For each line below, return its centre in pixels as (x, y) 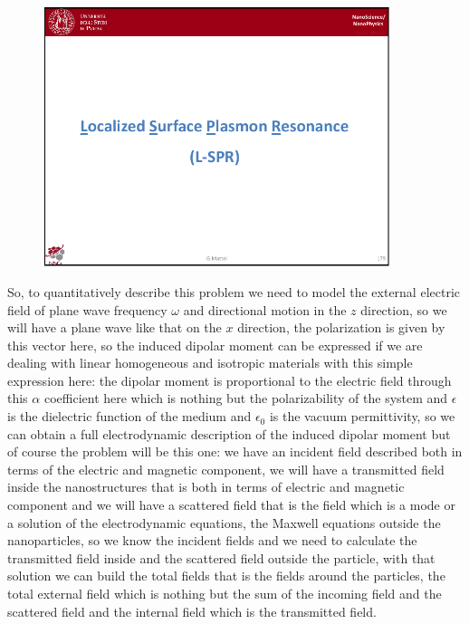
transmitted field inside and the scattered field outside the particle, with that (221, 557)
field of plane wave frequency (87, 309)
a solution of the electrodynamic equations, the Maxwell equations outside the (224, 522)
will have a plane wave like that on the (115, 327)
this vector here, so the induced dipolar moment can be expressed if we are (215, 345)
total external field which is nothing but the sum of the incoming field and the (225, 593)
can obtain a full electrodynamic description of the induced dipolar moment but (229, 433)
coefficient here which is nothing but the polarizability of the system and (246, 398)
